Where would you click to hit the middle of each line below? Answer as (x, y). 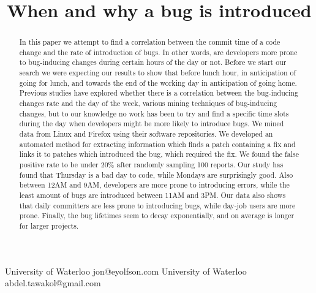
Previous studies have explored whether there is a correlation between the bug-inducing (159, 93)
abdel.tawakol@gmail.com (53, 283)
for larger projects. (49, 225)
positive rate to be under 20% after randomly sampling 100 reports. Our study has (151, 165)
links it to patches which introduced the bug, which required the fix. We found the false (159, 154)
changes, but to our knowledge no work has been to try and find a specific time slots (154, 113)
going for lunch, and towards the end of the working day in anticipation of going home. (158, 82)
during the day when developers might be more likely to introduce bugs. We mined (152, 124)
